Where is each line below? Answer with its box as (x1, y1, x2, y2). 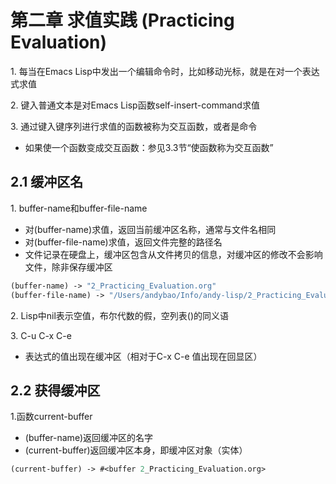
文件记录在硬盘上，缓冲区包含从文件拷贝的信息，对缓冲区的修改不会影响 (24, 248, 323, 260)
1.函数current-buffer (10, 411, 93, 423)
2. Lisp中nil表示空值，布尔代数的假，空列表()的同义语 (10, 309, 230, 321)
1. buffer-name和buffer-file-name (10, 202, 148, 214)
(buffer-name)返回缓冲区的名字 (24, 432, 153, 444)
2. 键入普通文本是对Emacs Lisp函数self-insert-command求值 (10, 99, 260, 111)
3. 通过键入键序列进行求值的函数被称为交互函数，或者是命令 (10, 120, 258, 132)
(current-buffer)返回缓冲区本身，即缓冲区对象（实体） (24, 444, 248, 456)
